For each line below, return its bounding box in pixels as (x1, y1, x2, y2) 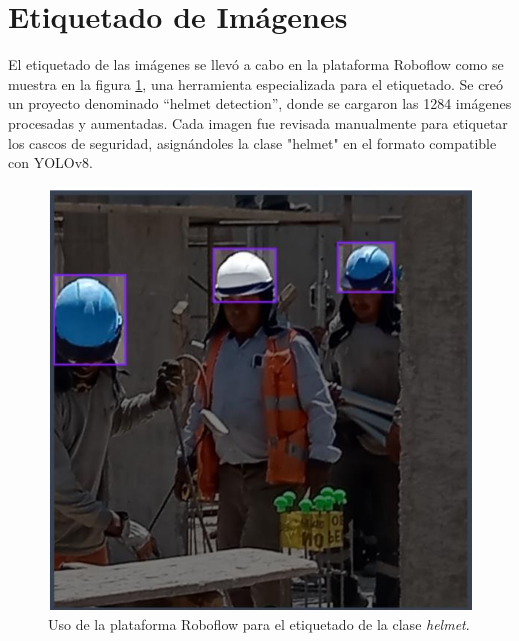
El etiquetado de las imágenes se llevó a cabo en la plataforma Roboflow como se (8, 54, 504, 75)
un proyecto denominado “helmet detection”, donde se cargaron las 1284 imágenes (8, 93, 512, 114)
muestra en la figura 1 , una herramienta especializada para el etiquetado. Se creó (8, 73, 504, 94)
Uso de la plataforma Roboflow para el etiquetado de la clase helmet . (48, 613, 470, 634)
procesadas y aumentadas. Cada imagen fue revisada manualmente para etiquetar (8, 112, 508, 133)
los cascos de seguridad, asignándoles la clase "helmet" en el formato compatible (8, 132, 497, 153)
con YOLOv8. (8, 152, 93, 173)
